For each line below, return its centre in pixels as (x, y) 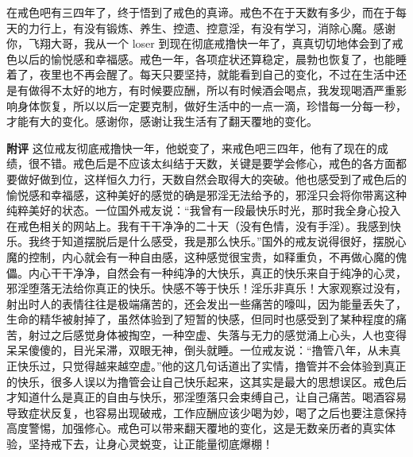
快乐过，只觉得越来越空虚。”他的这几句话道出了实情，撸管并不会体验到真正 (212, 366)
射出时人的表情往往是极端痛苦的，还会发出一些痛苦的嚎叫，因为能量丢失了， (206, 303)
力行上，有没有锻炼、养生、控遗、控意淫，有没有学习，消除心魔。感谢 (212, 27)
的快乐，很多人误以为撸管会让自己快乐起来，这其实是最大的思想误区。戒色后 (206, 381)
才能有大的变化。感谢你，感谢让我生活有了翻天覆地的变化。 (162, 121)
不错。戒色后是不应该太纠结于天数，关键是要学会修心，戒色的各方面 (217, 163)
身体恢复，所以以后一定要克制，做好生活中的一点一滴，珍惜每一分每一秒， (212, 105)
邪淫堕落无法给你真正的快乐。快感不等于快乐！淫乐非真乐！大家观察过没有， (206, 288)
